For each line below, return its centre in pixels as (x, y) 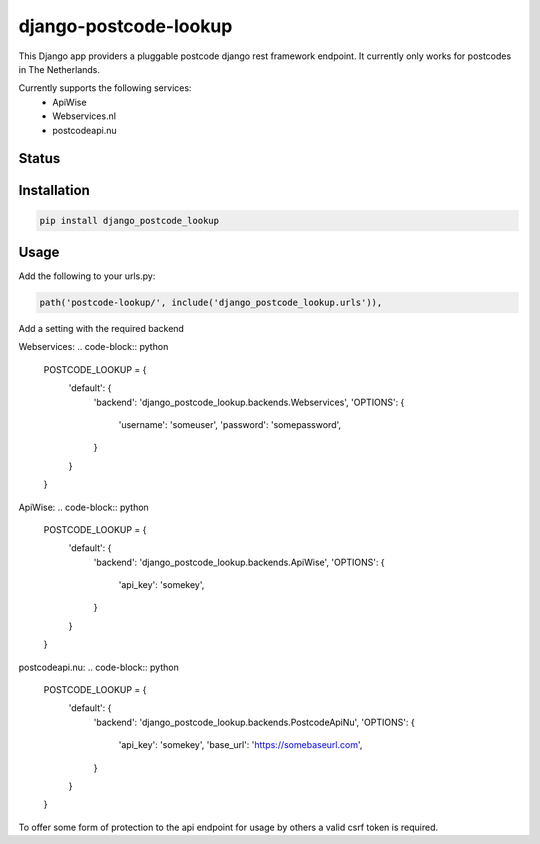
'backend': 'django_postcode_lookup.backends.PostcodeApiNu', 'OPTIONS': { (254, 722)
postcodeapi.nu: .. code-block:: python (98, 667)
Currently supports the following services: (105, 88)
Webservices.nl (84, 116)
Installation (54, 190)
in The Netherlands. (59, 69)
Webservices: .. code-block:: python (93, 347)
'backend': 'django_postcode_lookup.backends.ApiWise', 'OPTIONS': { (239, 562)
